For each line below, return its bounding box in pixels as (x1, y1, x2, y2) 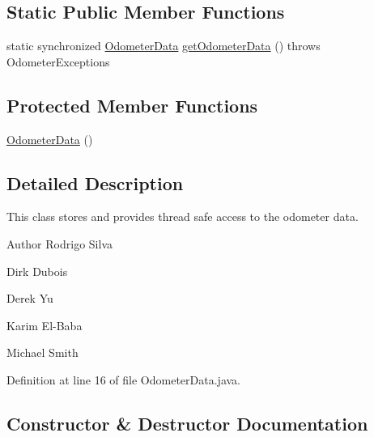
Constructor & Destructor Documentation (6, 410, 368, 435)
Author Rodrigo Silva (6, 235, 113, 252)
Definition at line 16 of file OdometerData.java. (6, 371, 241, 388)
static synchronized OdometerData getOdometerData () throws (6, 37, 321, 54)
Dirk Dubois (6, 262, 68, 279)
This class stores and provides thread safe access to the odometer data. (6, 208, 359, 225)
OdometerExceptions (6, 53, 110, 70)
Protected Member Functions (6, 92, 258, 117)
